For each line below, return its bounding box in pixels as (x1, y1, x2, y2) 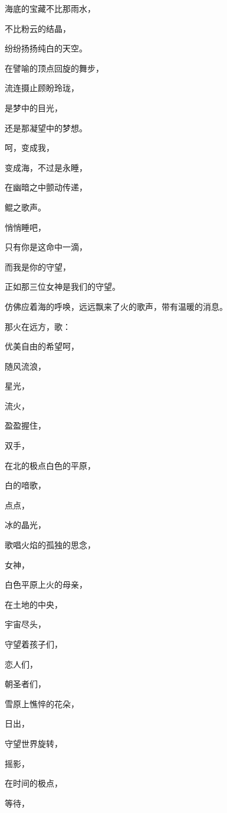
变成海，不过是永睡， (5, 161, 87, 173)
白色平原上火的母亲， (5, 578, 87, 591)
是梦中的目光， (5, 101, 62, 114)
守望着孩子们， (5, 638, 62, 650)
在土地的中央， (5, 598, 62, 610)
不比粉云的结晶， (5, 22, 71, 34)
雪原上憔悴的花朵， (5, 697, 79, 710)
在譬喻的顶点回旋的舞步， (5, 61, 104, 74)
